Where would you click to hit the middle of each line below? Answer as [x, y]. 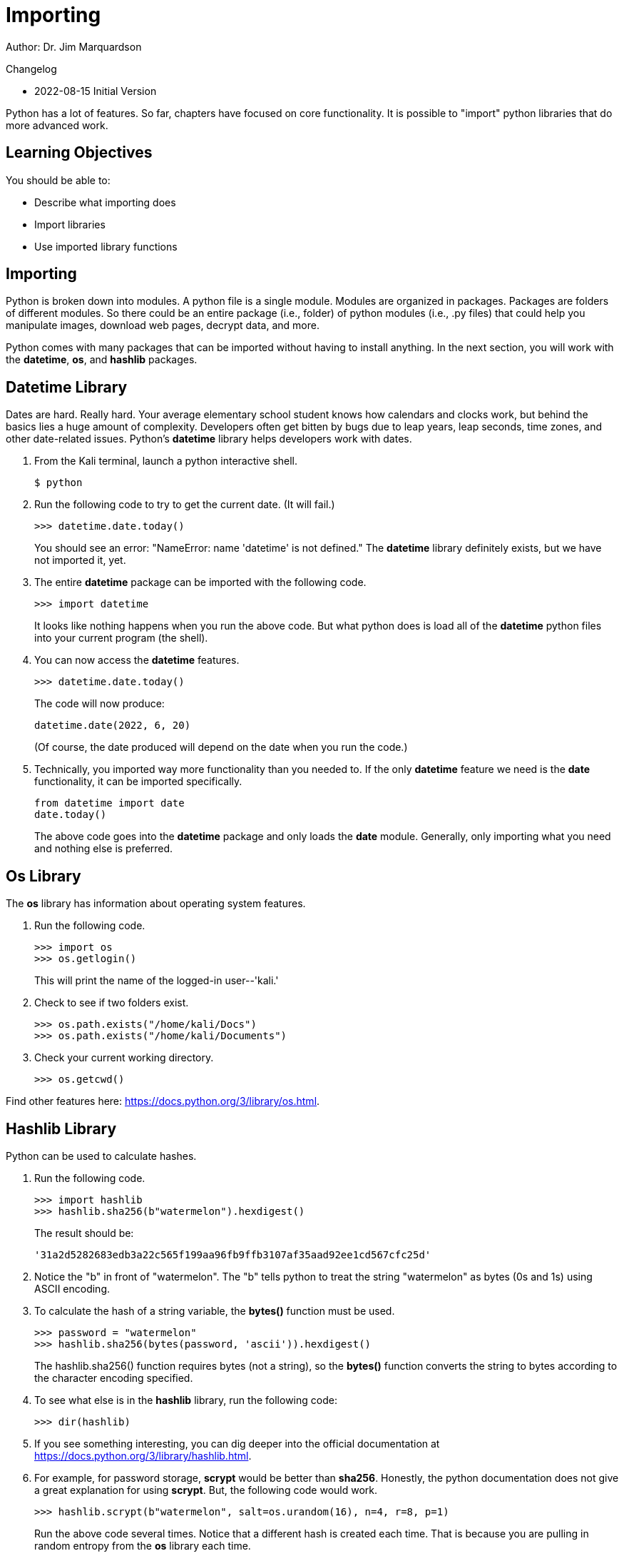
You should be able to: [58, 180]
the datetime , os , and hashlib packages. [102, 360]
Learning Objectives [79, 153]
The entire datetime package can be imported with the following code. [200, 582]
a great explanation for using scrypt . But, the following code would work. [206, 1490]
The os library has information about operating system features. [156, 904]
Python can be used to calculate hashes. [101, 1156]
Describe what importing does [105, 202]
